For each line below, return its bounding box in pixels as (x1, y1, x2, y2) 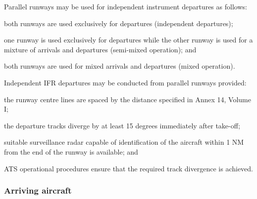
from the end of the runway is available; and (4, 146, 138, 157)
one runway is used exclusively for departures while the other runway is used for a (4, 35, 253, 45)
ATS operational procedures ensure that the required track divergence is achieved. (4, 163, 253, 173)
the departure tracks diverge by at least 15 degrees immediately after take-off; (4, 120, 240, 130)
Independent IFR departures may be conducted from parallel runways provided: (4, 77, 247, 87)
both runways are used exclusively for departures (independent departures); (4, 18, 233, 28)
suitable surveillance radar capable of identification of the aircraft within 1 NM (4, 137, 244, 147)
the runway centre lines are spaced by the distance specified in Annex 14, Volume (4, 94, 251, 104)
